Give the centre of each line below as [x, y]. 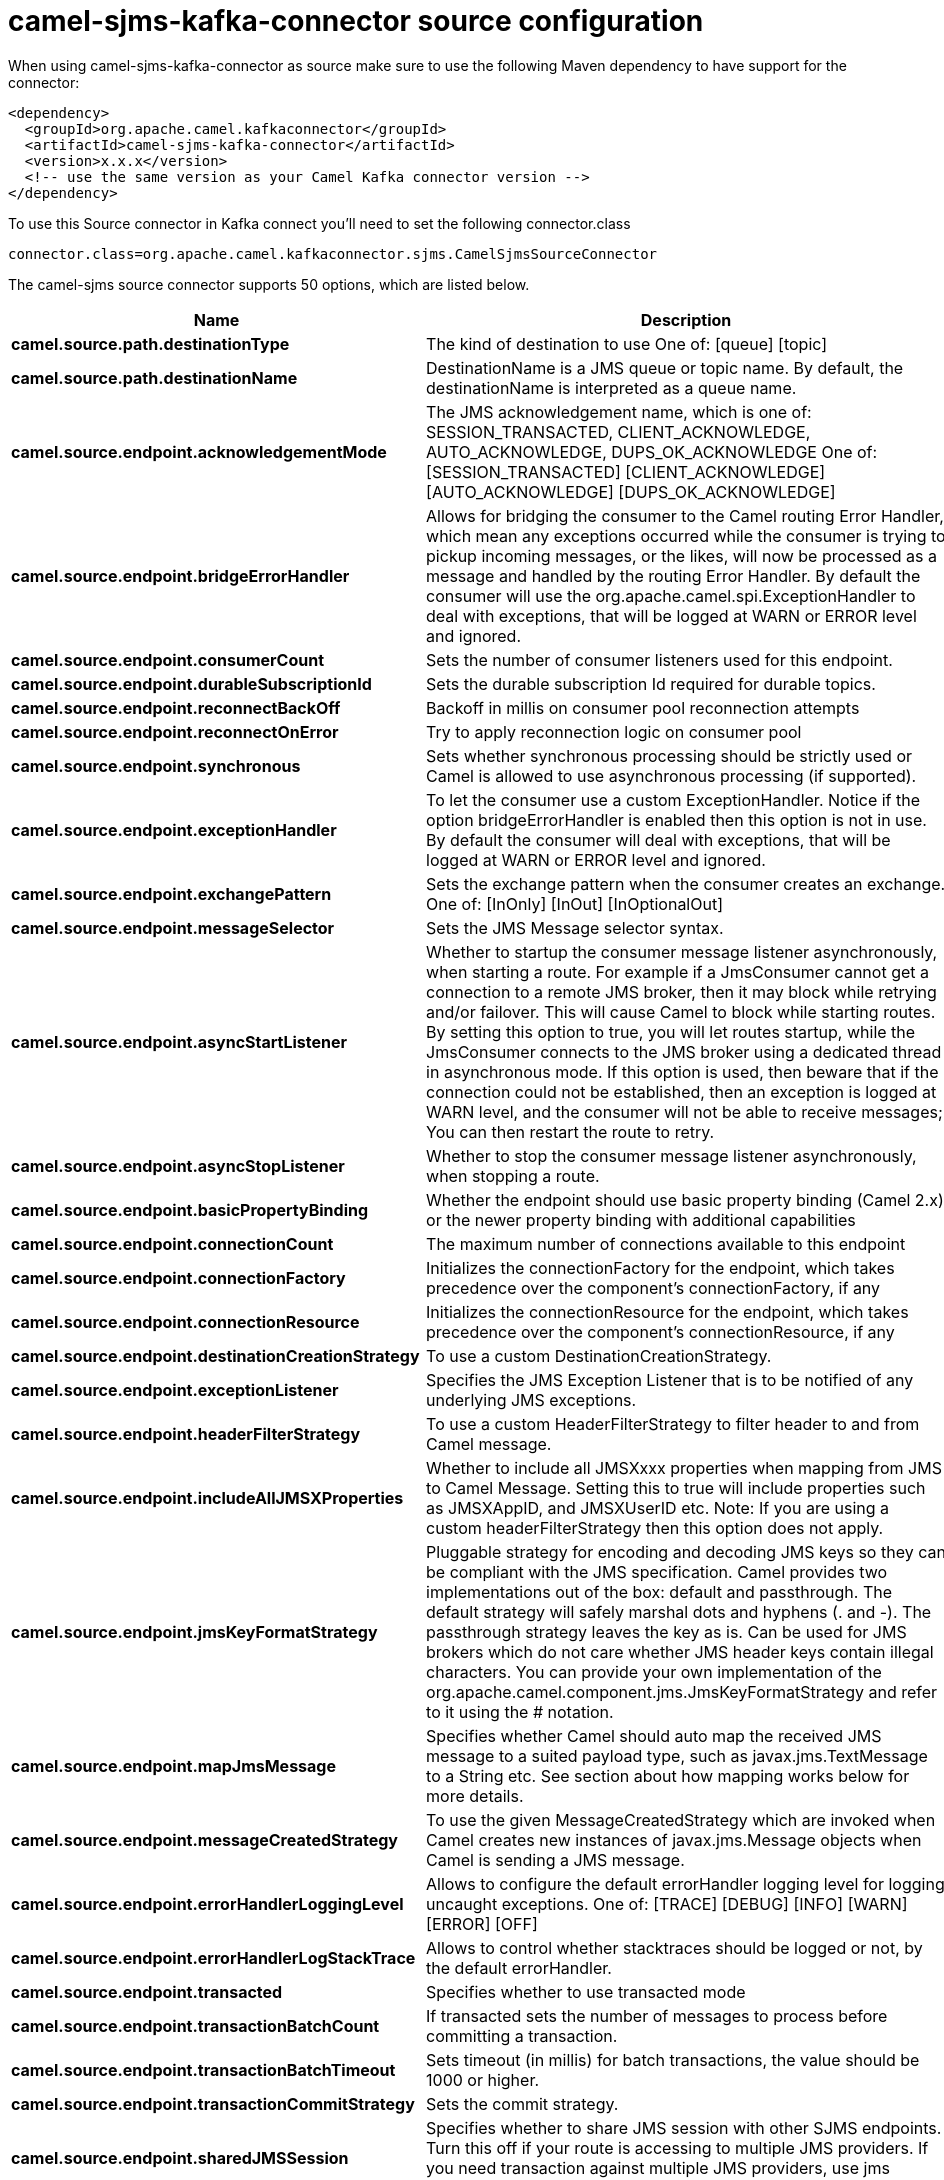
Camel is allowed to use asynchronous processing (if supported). [671, 775]
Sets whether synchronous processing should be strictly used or [669, 755]
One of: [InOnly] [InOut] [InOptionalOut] [575, 903]
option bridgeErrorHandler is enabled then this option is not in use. [676, 819]
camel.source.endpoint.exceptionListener [175, 1389]
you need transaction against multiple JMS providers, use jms [658, 2167]
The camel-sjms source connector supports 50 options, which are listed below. [269, 284]
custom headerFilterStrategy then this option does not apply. [655, 1527]
